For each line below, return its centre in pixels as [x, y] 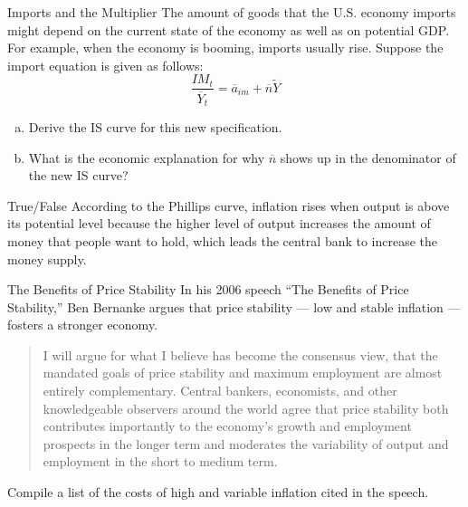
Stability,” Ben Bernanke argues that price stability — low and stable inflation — [234, 306]
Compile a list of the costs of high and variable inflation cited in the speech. [218, 492]
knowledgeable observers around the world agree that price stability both [246, 408]
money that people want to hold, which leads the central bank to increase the [223, 240]
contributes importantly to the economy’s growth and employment [227, 426]
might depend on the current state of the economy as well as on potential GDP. [229, 29]
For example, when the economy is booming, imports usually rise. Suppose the [225, 48]
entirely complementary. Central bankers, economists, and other [220, 391]
